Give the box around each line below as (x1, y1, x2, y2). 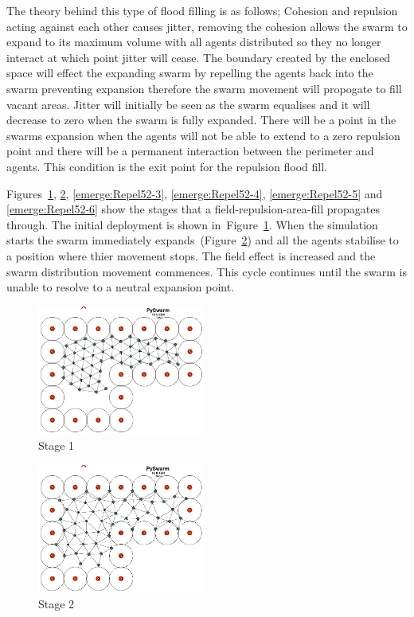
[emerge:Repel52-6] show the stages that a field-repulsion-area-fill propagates (6, 201, 380, 217)
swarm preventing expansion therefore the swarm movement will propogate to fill (6, 80, 402, 96)
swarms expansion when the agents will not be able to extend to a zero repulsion (6, 127, 400, 143)
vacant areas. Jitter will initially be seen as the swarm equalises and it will (6, 96, 370, 112)
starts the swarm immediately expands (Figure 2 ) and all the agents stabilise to (6, 232, 399, 248)
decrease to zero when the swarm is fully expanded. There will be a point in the (6, 111, 396, 128)
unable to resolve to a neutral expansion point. (6, 279, 235, 295)
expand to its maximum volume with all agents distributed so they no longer (6, 33, 381, 50)
